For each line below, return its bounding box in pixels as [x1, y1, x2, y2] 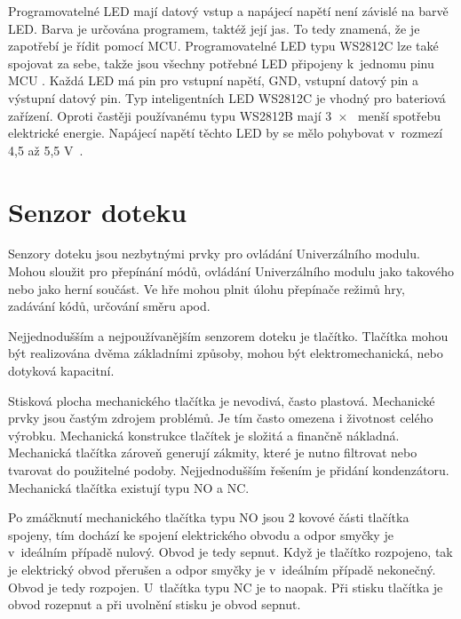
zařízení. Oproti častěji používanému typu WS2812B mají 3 [8, 106, 332, 124]
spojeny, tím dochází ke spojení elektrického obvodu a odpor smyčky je [8, 525, 393, 544]
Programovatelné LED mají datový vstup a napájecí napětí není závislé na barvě [8, 2, 449, 20]
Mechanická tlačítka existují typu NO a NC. [8, 478, 250, 496]
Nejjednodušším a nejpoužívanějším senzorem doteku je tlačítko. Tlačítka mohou [8, 326, 449, 345]
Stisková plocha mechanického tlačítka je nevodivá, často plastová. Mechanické [8, 391, 435, 409]
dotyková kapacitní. [8, 361, 115, 380]
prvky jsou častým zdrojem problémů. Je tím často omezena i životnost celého [8, 409, 433, 427]
